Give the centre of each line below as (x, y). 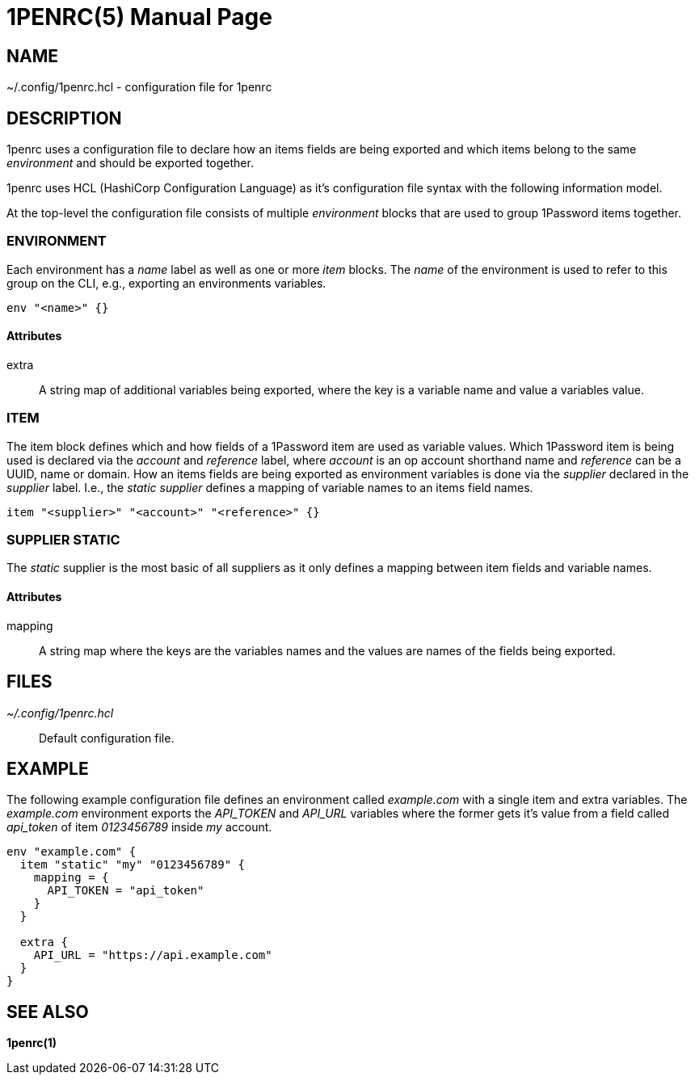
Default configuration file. (107, 738)
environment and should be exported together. (130, 163)
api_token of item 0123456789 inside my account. (139, 827)
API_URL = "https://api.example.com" (153, 955)
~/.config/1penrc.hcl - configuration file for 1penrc (139, 87)
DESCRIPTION (64, 118)
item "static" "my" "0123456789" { (133, 865)
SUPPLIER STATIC (63, 540)
